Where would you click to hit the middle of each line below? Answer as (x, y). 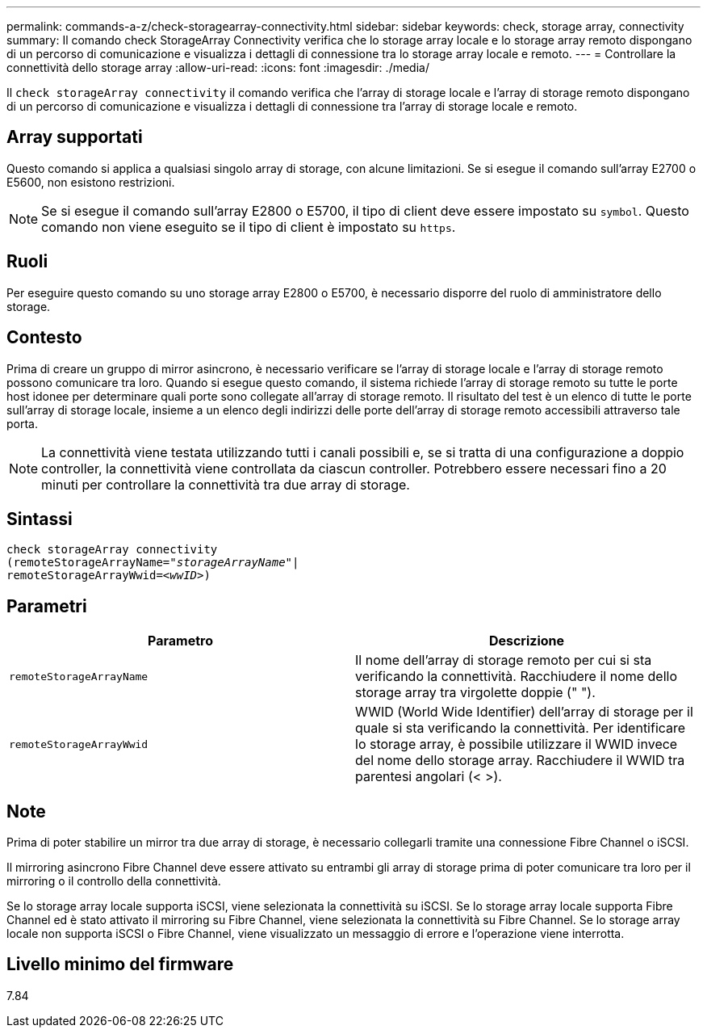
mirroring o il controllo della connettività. (114, 881)
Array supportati (75, 137)
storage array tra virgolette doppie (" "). (475, 693)
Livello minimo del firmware (120, 965)
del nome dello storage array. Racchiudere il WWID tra (520, 761)
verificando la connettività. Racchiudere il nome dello (517, 677)
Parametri (47, 606)
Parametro (180, 641)
